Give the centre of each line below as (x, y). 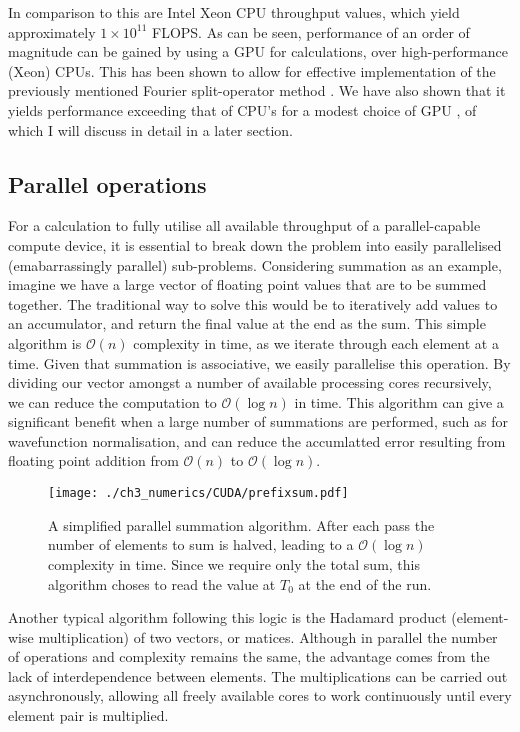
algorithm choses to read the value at (162, 583)
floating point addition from (93, 460)
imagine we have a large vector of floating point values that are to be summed (247, 284)
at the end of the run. (365, 583)
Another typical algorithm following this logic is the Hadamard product (227, 617)
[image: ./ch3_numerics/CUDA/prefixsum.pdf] (198, 493)
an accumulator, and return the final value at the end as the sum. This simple (247, 323)
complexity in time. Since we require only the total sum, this (234, 563)
